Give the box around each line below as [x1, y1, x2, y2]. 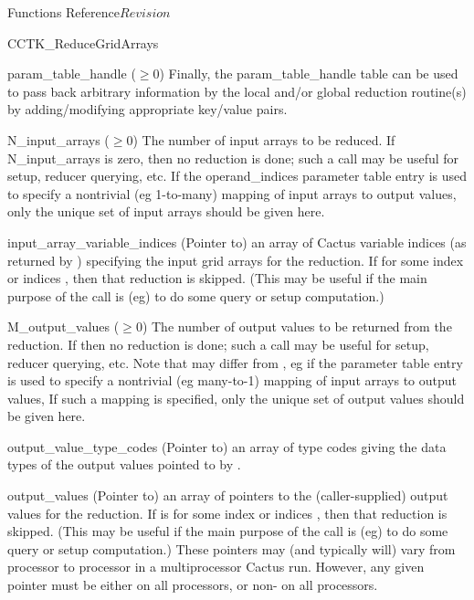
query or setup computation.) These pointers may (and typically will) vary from [7, 539, 456, 558]
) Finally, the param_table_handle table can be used [159, 64, 458, 83]
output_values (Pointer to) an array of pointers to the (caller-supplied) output [7, 486, 448, 505]
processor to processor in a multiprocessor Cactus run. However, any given [7, 557, 425, 576]
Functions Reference [7, 3, 121, 21]
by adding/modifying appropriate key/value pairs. [7, 100, 288, 119]
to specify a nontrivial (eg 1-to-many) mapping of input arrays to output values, [7, 184, 457, 203]
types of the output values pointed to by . [7, 455, 241, 474]
